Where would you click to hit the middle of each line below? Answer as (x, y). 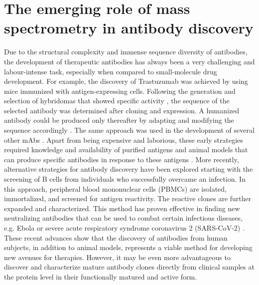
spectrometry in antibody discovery (129, 28)
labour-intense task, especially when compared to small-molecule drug (111, 71)
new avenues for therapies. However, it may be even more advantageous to (117, 257)
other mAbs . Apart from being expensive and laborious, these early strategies (124, 140)
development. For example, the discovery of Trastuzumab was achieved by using (126, 81)
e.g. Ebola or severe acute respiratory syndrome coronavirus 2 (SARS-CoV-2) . (124, 228)
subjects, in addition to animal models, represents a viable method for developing (128, 247)
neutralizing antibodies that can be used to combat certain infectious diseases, (123, 218)
